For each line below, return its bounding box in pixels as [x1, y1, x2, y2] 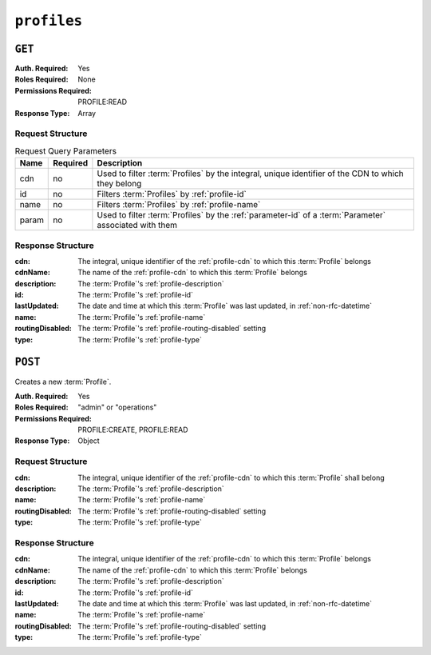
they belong [97, 178, 142, 190]
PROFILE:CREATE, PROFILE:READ [77, 425, 188, 435]
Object [77, 436, 100, 445]
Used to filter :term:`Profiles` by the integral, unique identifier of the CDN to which [97, 168, 405, 179]
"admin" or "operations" [77, 402, 157, 412]
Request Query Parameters [14, 145, 117, 156]
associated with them [97, 220, 177, 231]
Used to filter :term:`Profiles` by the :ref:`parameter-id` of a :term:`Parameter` [97, 210, 386, 221]
